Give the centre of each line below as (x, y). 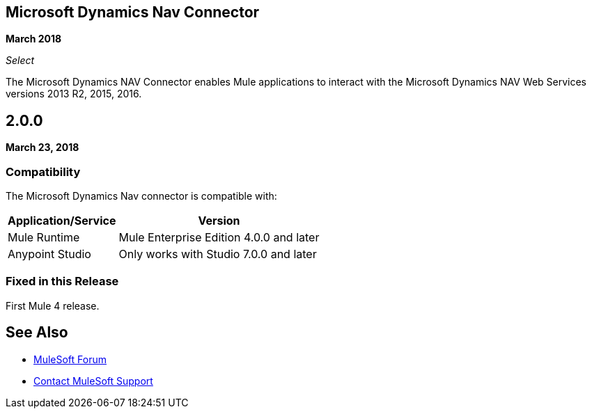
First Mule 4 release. (53, 305)
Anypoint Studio (49, 254)
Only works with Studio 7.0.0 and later (218, 254)
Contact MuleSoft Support (93, 381)
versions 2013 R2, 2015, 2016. (74, 94)
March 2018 (34, 39)
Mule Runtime (44, 238)
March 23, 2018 (42, 148)
